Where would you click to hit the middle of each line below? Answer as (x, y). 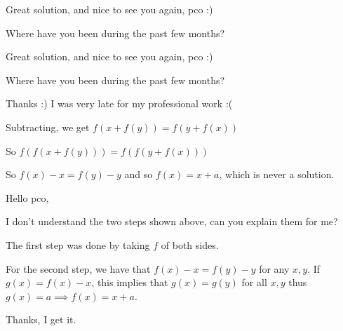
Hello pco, (27, 197)
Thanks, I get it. (41, 319)
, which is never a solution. (277, 174)
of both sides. (190, 244)
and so (139, 174)
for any (274, 268)
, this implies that (130, 282)
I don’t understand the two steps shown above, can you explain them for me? (172, 221)
